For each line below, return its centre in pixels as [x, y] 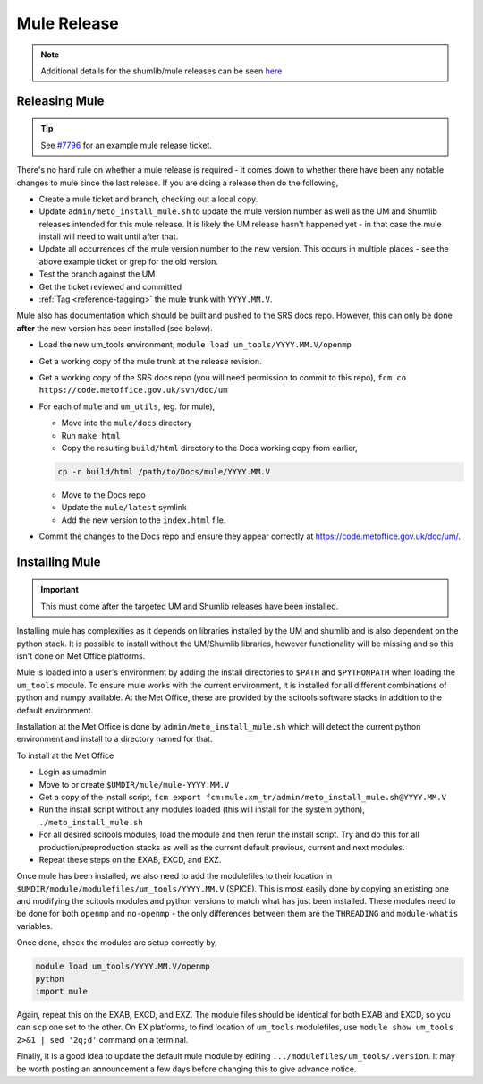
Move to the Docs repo [104, 495]
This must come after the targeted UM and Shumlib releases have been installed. [190, 606]
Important [60, 590]
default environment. [55, 710]
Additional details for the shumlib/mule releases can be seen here [161, 71]
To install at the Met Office [65, 755]
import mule [62, 992]
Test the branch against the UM [97, 274]
